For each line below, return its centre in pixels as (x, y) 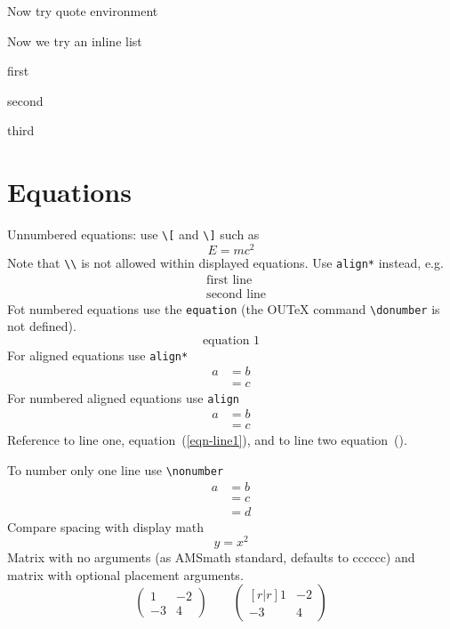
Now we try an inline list (75, 40)
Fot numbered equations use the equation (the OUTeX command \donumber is (224, 308)
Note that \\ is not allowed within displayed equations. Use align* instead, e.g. (225, 262)
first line (229, 280)
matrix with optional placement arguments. (125, 574)
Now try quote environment (83, 11)
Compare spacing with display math (106, 526)
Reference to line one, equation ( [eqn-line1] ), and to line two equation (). (207, 440)
